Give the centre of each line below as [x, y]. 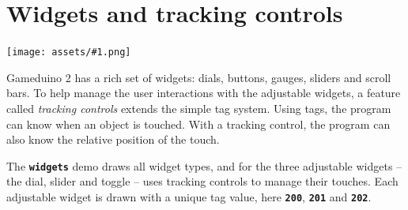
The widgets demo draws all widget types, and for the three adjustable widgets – [204, 165]
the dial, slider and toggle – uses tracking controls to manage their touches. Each [202, 181]
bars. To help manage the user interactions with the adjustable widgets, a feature [204, 93]
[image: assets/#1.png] [69, 52]
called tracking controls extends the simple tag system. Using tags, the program [199, 108]
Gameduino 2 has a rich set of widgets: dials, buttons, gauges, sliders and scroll [199, 77]
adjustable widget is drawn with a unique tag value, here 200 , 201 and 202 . [189, 197]
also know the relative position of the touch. [113, 139]
